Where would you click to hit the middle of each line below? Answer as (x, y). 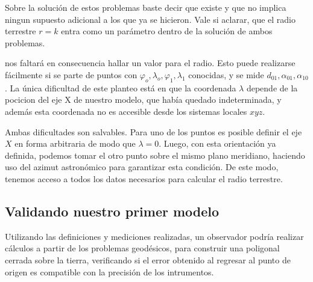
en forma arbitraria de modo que (75, 143)
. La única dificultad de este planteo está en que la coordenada (121, 87)
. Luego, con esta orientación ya (217, 143)
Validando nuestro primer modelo (112, 211)
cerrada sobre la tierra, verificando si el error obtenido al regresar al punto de (148, 259)
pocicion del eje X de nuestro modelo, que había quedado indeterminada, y (143, 100)
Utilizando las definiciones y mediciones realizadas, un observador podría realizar (154, 236)
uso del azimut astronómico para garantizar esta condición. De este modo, (142, 167)
